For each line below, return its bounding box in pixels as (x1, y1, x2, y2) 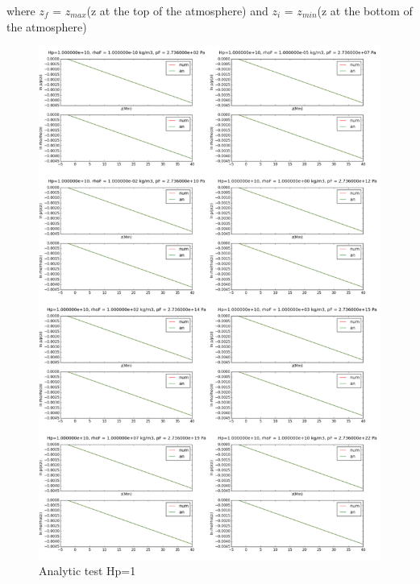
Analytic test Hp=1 (39, 562, 136, 579)
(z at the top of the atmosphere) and (86, 2, 268, 19)
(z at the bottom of (317, 2, 413, 19)
